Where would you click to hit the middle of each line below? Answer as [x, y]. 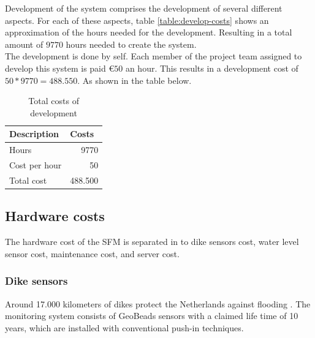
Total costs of [54, 101]
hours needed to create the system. [131, 44]
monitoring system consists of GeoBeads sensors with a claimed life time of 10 [152, 316]
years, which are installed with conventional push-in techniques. [124, 327]
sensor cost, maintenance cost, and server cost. [92, 253]
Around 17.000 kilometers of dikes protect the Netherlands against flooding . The [158, 303]
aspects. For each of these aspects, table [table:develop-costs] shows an [137, 20]
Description [34, 134]
